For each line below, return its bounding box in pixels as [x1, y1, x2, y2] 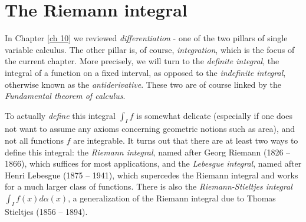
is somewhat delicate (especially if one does [136, 109, 292, 121]
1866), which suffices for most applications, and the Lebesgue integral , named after [5, 157, 302, 170]
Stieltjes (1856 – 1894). [5, 205, 88, 217]
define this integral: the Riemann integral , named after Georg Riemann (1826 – [5, 145, 291, 158]
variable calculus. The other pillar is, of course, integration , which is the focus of [5, 43, 295, 55]
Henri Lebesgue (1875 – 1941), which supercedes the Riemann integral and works [5, 168, 298, 181]
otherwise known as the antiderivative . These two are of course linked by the [5, 78, 281, 90]
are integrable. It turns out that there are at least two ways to [73, 134, 298, 147]
